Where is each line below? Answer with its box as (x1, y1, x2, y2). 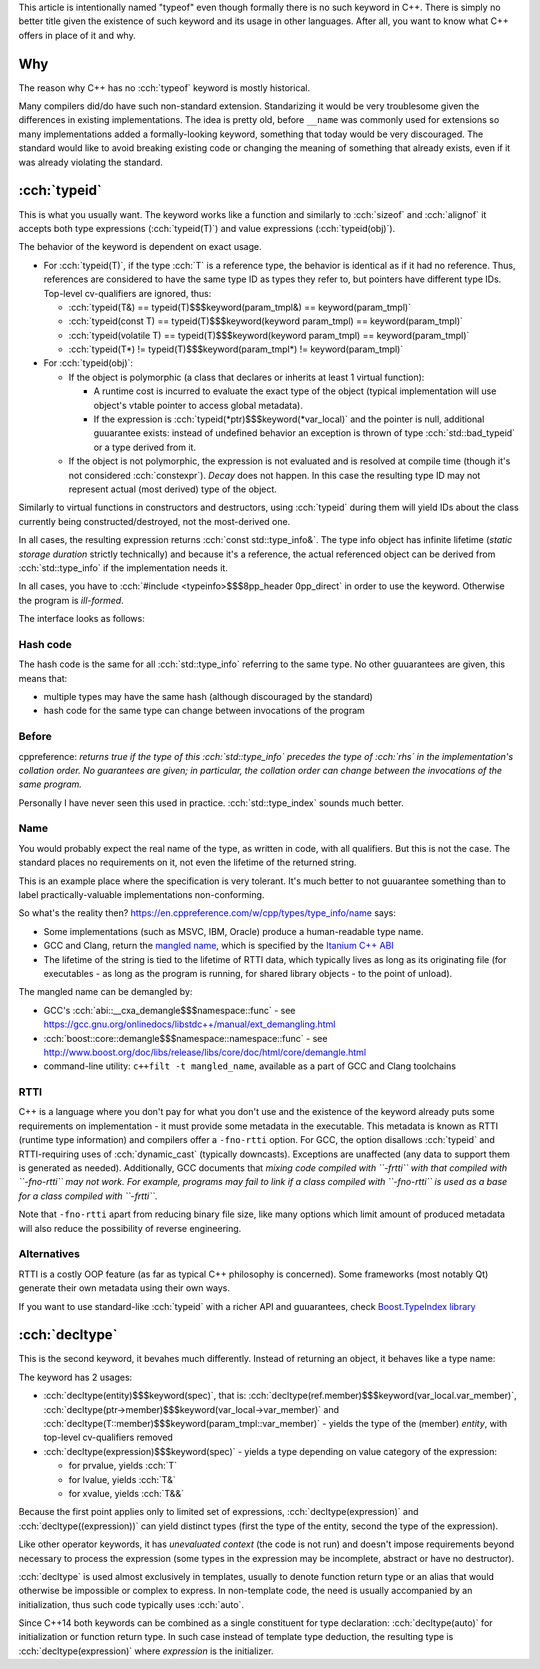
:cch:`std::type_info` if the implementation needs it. (18, 561, 229, 574)
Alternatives (18, 1247, 80, 1261)
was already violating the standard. (18, 156, 164, 168)
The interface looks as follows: (18, 613, 145, 625)
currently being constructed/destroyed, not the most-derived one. (18, 515, 291, 527)
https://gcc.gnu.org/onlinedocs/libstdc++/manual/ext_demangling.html (43, 1018, 336, 1030)
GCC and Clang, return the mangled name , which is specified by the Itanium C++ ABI (43, 940, 394, 952)
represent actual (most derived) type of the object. (68, 483, 277, 495)
